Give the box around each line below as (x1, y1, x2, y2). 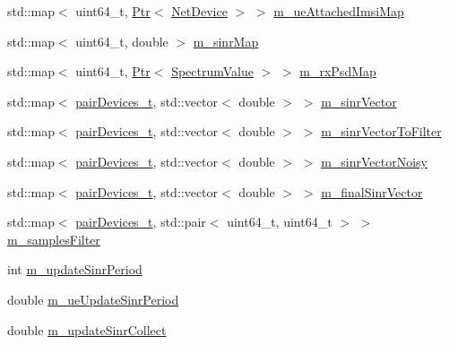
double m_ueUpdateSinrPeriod (7, 289, 179, 308)
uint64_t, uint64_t (227, 212, 332, 231)
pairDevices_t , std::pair (75, 212, 206, 231)
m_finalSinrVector (321, 182, 423, 201)
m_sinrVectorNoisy (321, 151, 427, 170)
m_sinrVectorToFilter (321, 122, 442, 141)
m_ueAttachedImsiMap (273, 2, 404, 20)
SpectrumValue (171, 62, 254, 81)
